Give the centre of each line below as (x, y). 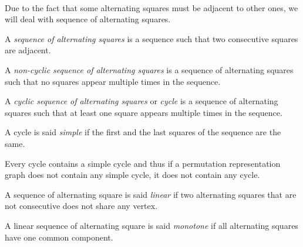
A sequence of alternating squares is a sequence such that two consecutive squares (151, 38)
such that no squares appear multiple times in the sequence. (113, 81)
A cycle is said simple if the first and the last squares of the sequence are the (143, 132)
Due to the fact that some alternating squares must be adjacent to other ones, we (151, 7)
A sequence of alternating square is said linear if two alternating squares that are (151, 194)
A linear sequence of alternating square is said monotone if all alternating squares (151, 225)
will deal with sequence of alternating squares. (88, 19)
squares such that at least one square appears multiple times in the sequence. (144, 112)
